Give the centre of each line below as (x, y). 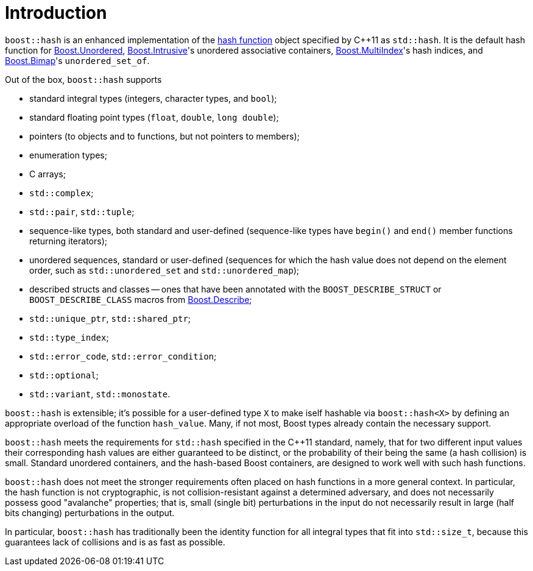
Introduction (56, 13)
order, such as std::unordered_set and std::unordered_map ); (164, 270)
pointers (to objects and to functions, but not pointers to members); (164, 136)
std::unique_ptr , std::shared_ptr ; (110, 318)
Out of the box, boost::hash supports (83, 79)
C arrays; (48, 174)
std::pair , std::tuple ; (82, 211)
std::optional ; (64, 375)
